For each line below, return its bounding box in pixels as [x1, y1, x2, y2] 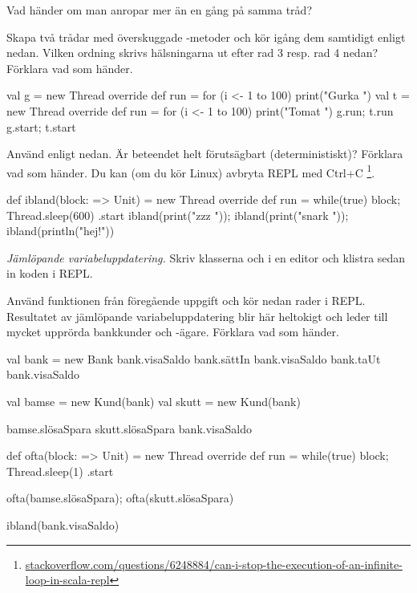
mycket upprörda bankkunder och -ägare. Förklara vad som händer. [6, 323, 339, 340]
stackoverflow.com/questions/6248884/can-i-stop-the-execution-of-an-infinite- [25, 555, 403, 572]
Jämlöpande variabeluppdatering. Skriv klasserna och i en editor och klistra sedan [6, 249, 406, 266]
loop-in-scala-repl [25, 571, 110, 588]
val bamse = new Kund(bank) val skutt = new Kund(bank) [6, 392, 301, 409]
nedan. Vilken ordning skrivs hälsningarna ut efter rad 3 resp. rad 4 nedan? [6, 44, 379, 61]
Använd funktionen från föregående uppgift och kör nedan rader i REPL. [6, 291, 366, 308]
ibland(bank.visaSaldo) [6, 516, 119, 533]
